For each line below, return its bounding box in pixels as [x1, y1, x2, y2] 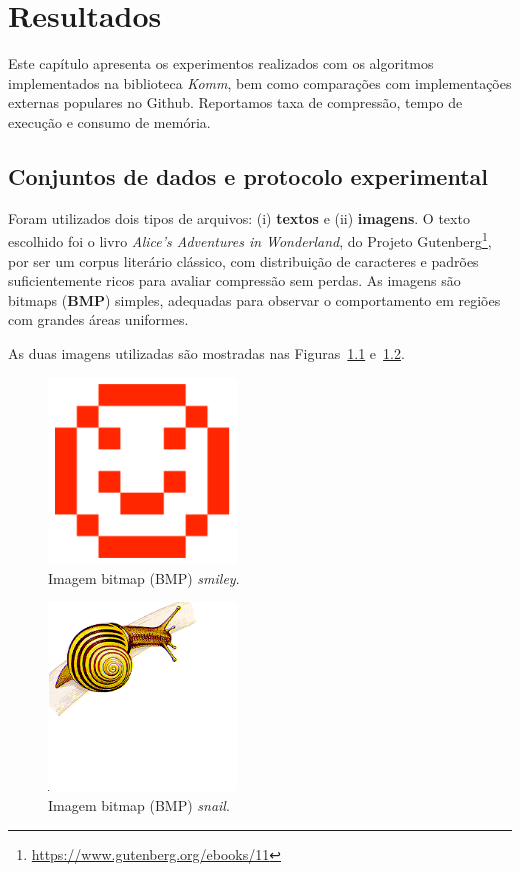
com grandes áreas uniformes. [8, 309, 189, 330]
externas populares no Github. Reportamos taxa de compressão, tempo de [8, 92, 463, 113]
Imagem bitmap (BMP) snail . [48, 794, 230, 815]
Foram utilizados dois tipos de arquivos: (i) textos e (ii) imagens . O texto [8, 207, 470, 228]
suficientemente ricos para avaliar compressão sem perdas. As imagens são [8, 270, 461, 291]
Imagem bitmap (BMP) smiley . [48, 567, 240, 588]
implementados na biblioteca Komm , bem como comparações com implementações [8, 72, 512, 93]
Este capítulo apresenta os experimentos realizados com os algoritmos [8, 53, 434, 74]
